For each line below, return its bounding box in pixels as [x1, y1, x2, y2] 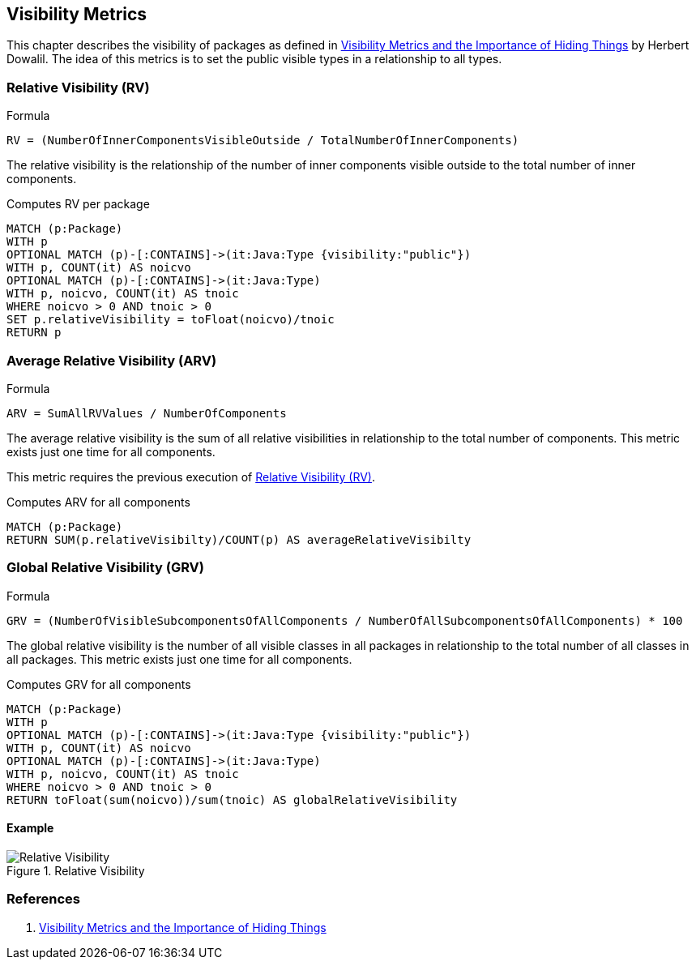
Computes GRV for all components [6, 677, 191, 691]
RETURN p [6, 326, 62, 340]
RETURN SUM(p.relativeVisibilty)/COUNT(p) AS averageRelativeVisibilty [6, 532, 472, 546]
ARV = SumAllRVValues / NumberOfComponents [6, 406, 287, 420]
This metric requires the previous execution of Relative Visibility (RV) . [6, 469, 375, 484]
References [6, 891, 80, 908]
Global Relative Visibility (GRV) [6, 559, 204, 576]
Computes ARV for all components [6, 494, 190, 509]
